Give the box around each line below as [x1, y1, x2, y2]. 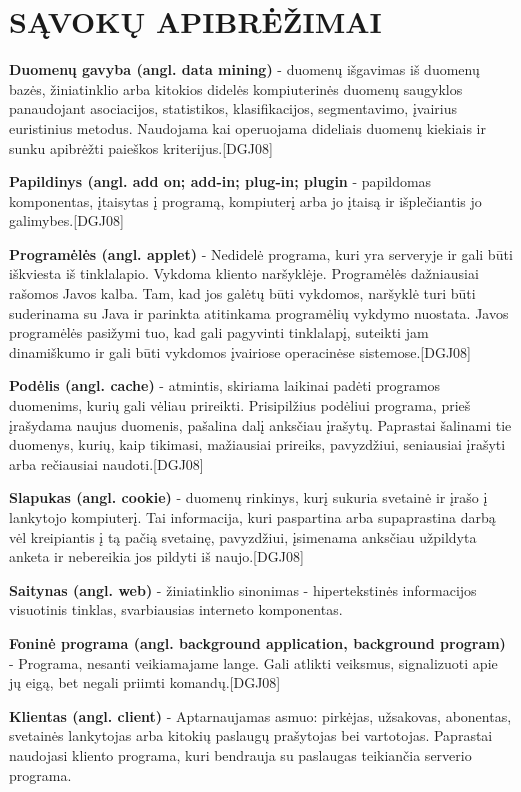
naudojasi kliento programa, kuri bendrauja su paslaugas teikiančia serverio [9, 744, 472, 765]
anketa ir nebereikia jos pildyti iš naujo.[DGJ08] [9, 546, 304, 567]
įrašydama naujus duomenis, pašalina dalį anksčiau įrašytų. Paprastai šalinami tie [9, 414, 512, 435]
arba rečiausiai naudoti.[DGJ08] [9, 453, 204, 474]
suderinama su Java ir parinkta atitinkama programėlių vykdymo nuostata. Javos [9, 302, 509, 323]
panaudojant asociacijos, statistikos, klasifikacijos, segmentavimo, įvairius [9, 98, 457, 119]
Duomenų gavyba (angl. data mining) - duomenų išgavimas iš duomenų [9, 59, 480, 80]
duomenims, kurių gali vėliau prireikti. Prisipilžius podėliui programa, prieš [9, 395, 471, 416]
